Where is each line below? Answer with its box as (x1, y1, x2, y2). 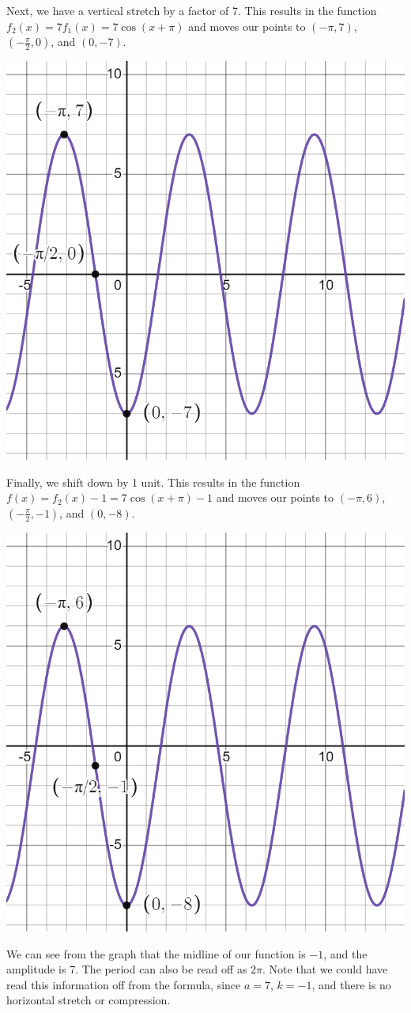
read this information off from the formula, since (6, 976, 241, 992)
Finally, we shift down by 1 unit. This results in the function (6, 473, 300, 490)
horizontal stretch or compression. (6, 992, 171, 1008)
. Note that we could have (262, 961, 388, 977)
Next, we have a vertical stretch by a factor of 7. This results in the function (6, 2, 377, 18)
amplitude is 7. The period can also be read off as (6, 961, 247, 977)
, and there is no (311, 976, 391, 992)
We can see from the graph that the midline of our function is (6, 945, 306, 962)
